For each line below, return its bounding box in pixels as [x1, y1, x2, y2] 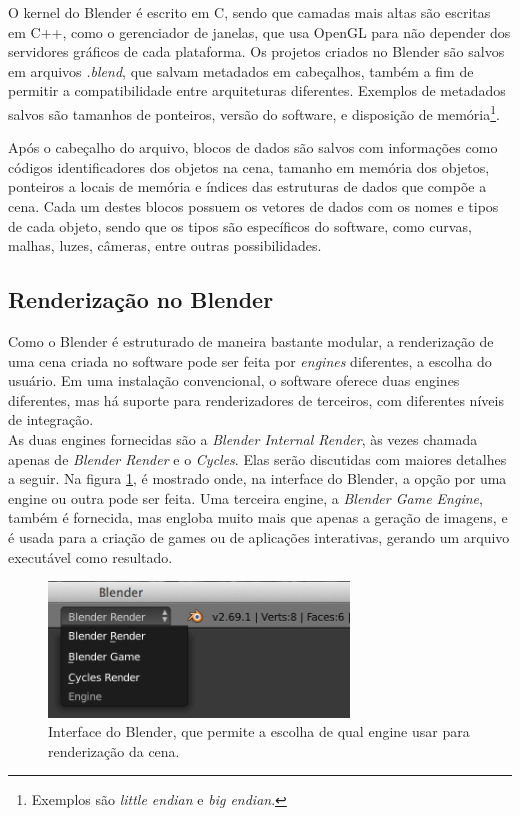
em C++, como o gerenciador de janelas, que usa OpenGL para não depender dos [8, 21, 511, 42]
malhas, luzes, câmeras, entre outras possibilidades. [8, 235, 322, 256]
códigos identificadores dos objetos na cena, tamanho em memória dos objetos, [8, 156, 490, 177]
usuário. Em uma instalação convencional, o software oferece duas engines [8, 370, 460, 391]
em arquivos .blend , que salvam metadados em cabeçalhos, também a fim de [8, 60, 474, 81]
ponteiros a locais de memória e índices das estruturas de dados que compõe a [8, 176, 487, 197]
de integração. [8, 409, 94, 430]
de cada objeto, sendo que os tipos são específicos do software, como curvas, [8, 215, 472, 236]
